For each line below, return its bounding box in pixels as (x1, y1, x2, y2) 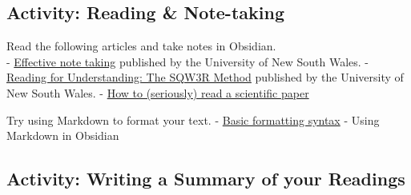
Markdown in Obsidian (6, 127, 119, 144)
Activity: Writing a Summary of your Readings (6, 166, 405, 191)
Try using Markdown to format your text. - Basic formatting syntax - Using (6, 111, 380, 128)
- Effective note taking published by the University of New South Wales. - (6, 53, 369, 70)
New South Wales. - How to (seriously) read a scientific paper (6, 84, 309, 101)
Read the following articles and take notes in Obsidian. (6, 38, 276, 54)
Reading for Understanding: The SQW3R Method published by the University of (6, 69, 404, 86)
